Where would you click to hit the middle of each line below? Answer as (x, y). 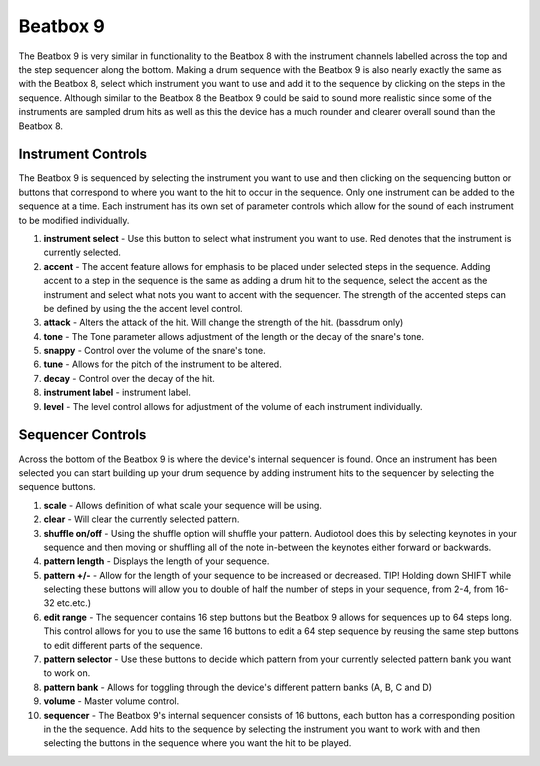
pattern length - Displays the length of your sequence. (156, 561)
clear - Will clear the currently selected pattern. (141, 519)
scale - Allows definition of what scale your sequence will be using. (182, 505)
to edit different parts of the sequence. (123, 645)
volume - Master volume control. (111, 701)
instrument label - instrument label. (117, 392)
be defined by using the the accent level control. (143, 308)
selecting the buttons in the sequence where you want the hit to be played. (197, 743)
